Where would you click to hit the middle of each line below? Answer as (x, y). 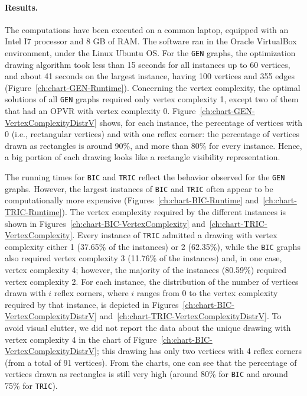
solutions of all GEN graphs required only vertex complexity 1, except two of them (152, 99)
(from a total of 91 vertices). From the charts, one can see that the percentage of (151, 362)
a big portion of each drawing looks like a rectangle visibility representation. (143, 157)
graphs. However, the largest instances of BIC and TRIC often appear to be (139, 188)
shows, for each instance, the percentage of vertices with (201, 122)
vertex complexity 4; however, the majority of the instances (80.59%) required (146, 270)
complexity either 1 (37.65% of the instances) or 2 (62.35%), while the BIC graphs (153, 246)
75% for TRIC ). (31, 386)
